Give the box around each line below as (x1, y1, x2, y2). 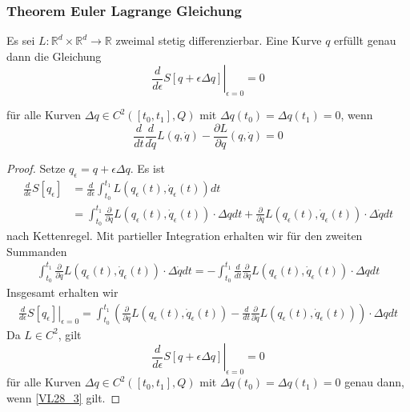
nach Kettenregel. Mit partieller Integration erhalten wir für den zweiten (6, 227, 363, 244)
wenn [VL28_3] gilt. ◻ (6, 389, 121, 406)
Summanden (6, 242, 67, 259)
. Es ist (130, 159, 165, 176)
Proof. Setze (6, 159, 66, 176)
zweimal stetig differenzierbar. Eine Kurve (115, 32, 322, 49)
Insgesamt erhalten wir (6, 284, 119, 301)
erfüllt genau (334, 32, 396, 49)
